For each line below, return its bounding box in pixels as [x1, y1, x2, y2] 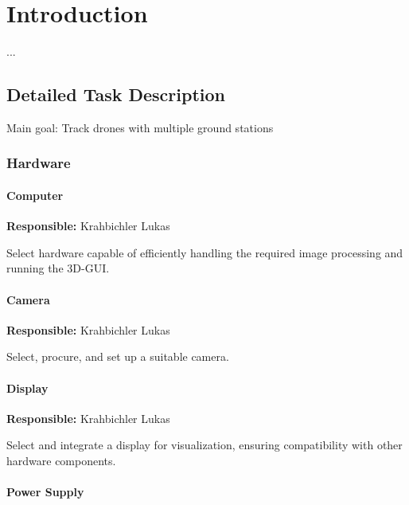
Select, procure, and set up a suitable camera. [6, 348, 229, 365]
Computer [6, 186, 64, 203]
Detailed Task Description [6, 82, 225, 107]
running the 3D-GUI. [6, 260, 110, 276]
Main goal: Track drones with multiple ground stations [6, 119, 274, 135]
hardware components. [6, 452, 116, 468]
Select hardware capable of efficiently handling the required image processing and [6, 244, 403, 260]
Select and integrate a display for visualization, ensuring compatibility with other [6, 436, 403, 453]
